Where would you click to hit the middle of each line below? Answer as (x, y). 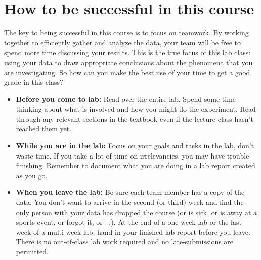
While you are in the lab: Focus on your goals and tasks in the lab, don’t (135, 146)
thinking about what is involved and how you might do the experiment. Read (136, 109)
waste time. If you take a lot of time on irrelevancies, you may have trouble (133, 155)
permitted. (32, 251)
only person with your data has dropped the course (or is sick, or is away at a (137, 212)
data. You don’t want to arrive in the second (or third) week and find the (130, 202)
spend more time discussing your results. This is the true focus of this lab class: (127, 52)
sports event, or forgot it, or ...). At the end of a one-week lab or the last (129, 222)
